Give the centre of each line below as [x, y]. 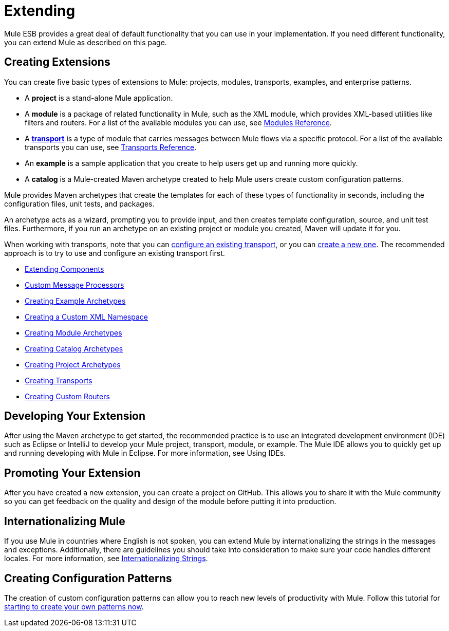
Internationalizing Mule [65, 521]
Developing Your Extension [75, 416]
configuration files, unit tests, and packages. [79, 203]
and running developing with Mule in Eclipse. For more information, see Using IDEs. [145, 453]
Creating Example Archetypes [75, 301]
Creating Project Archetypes [73, 364]
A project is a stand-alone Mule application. [99, 98]
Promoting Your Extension [72, 473]
